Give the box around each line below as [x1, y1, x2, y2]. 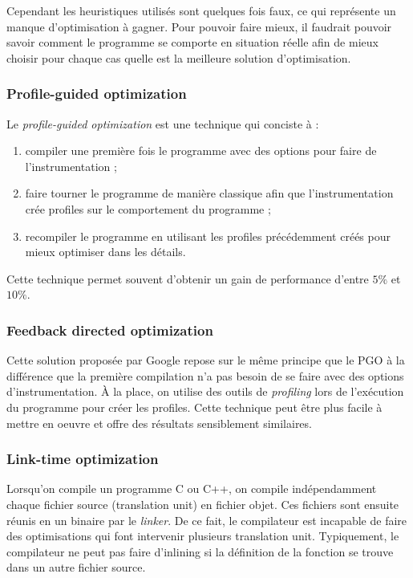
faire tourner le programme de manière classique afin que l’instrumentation [25, 185, 394, 201]
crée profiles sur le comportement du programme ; [25, 200, 271, 217]
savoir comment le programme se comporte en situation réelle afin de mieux [6, 34, 379, 51]
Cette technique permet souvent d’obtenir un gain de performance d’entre [6, 270, 369, 287]
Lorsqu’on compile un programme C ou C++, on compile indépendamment [6, 480, 377, 497]
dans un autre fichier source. [6, 559, 146, 576]
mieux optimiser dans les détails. [25, 243, 186, 260]
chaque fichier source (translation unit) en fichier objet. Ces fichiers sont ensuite [6, 495, 399, 512]
